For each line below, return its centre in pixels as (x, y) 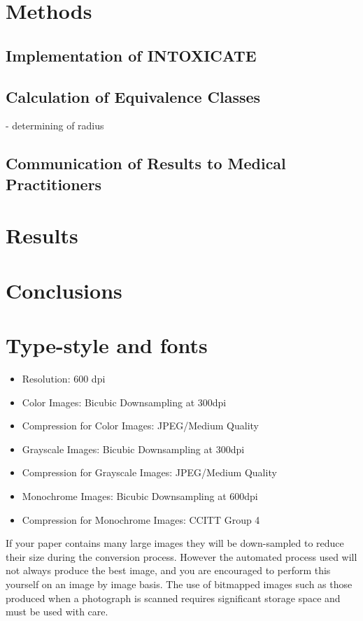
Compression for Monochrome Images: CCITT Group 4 (141, 519)
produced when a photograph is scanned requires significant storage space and (173, 598)
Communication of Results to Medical (146, 163)
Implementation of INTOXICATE (131, 55)
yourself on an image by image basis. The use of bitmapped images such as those (179, 584)
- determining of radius (55, 126)
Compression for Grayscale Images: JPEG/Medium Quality (149, 472)
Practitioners (54, 184)
